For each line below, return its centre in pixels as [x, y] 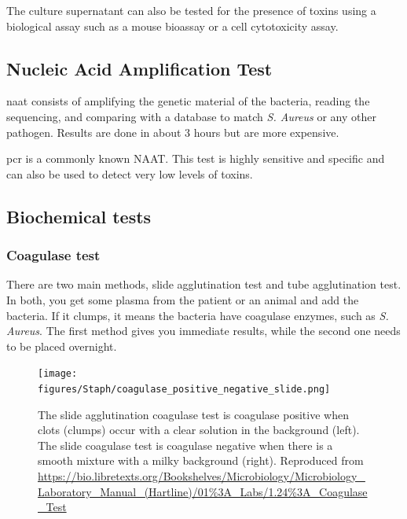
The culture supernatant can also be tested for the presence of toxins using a [191, 10]
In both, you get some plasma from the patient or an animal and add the [183, 299]
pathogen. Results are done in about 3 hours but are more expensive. [173, 132]
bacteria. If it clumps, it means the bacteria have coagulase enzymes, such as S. [198, 315]
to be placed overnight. [62, 346]
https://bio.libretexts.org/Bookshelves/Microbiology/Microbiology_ [202, 476]
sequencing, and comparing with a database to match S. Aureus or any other [191, 116]
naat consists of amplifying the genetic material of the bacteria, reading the [188, 101]
